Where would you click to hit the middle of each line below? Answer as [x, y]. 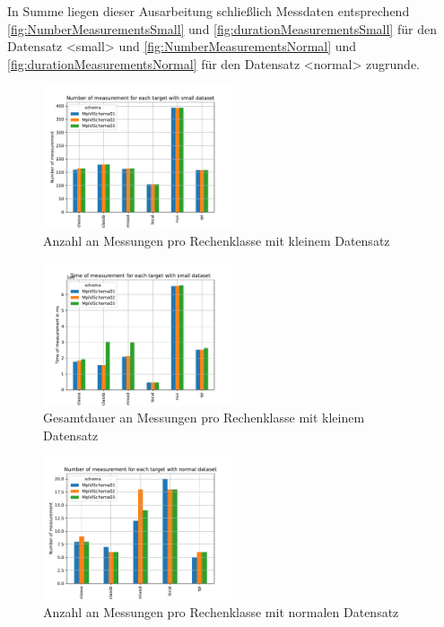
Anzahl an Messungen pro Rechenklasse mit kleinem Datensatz [217, 240]
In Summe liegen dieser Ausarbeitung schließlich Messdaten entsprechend [209, 11]
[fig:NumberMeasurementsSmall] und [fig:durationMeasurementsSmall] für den [222, 28]
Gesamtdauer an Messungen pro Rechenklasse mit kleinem [204, 418]
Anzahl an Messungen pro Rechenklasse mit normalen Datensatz [221, 611]
